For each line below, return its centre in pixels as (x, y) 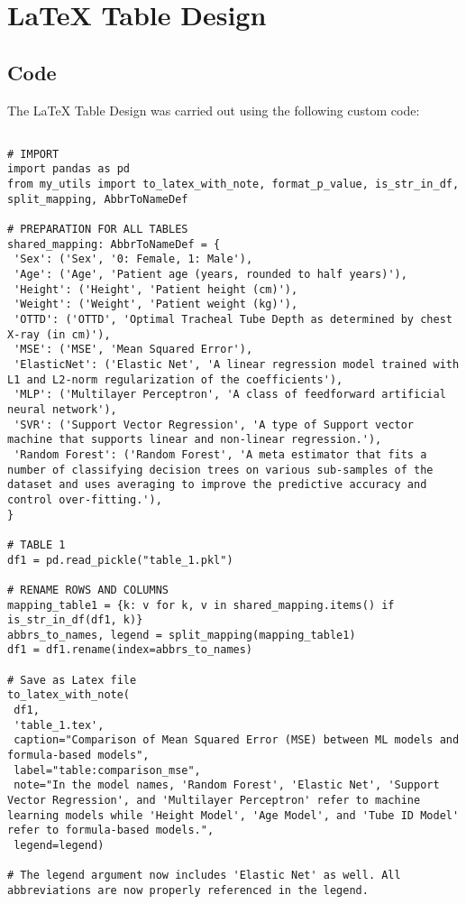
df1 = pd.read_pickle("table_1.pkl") (120, 560)
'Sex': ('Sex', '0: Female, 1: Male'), (133, 259)
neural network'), (62, 409)
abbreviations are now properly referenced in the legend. (188, 890)
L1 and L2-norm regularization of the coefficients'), (175, 379)
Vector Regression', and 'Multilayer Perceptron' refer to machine (214, 801)
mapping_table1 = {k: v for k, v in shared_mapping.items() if (201, 605)
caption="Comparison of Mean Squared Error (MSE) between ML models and (237, 740)
